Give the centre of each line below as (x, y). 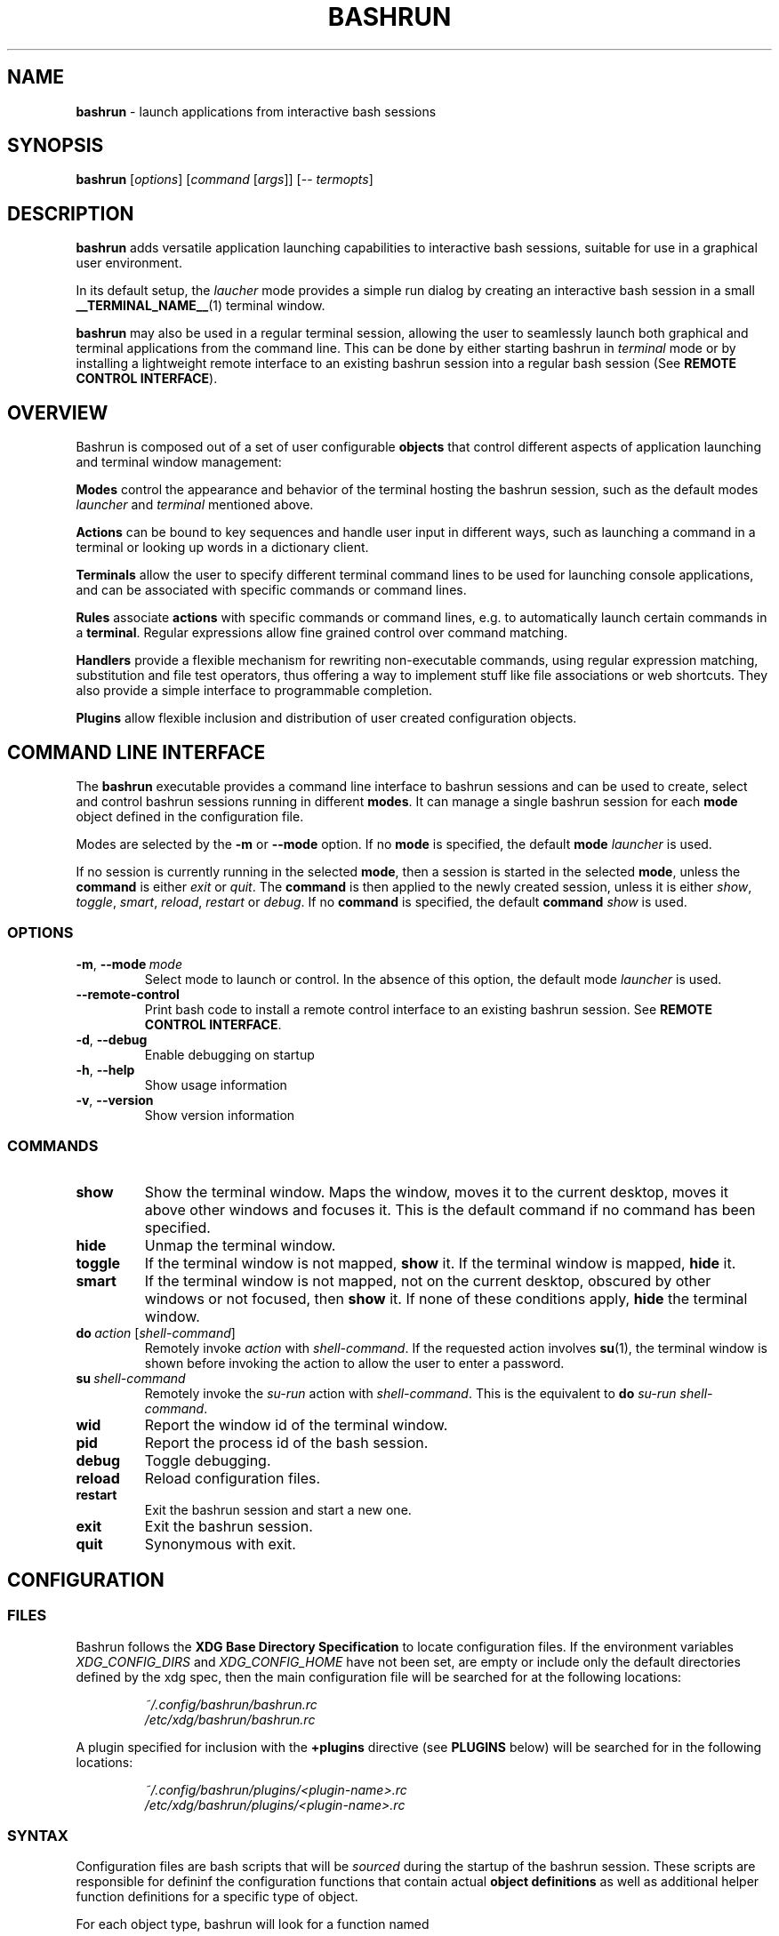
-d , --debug (112, 1039)
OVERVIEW (58, 412)
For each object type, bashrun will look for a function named (253, 1924)
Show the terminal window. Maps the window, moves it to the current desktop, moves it (437, 1192)
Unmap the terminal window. (240, 1246)
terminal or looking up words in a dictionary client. (222, 548)
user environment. (129, 263)
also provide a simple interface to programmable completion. (254, 691)
